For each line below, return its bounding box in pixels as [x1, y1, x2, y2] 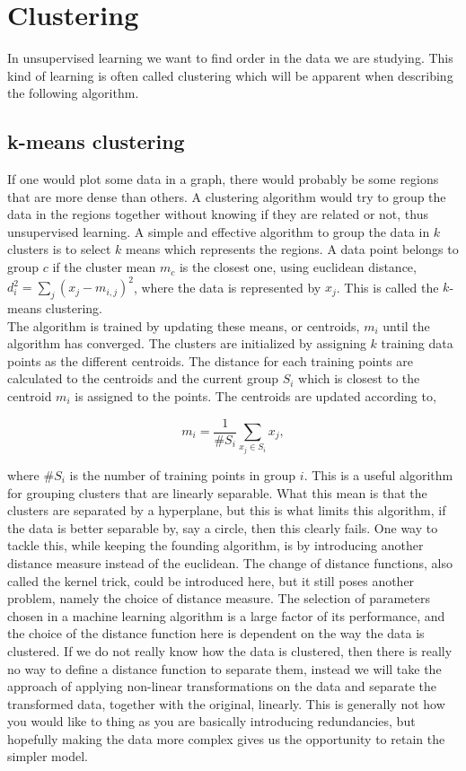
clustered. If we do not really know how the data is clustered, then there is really [7, 641, 453, 660]
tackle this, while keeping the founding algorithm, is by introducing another [7, 536, 424, 555]
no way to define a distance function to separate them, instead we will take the [7, 659, 442, 678]
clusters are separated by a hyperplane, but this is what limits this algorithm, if [7, 501, 446, 520]
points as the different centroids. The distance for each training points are [7, 351, 414, 370]
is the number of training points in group [69, 465, 296, 484]
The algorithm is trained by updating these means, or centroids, [7, 316, 360, 335]
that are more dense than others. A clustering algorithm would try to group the [7, 187, 446, 206]
